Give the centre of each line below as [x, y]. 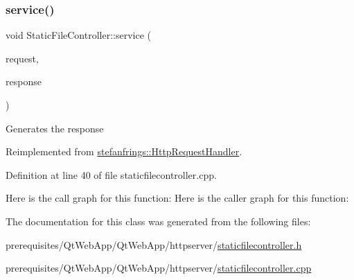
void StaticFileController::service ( [79, 35]
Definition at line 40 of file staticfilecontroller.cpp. [111, 174]
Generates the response [55, 128]
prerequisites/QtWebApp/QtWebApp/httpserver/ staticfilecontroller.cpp [159, 268]
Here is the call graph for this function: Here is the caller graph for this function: [177, 198]
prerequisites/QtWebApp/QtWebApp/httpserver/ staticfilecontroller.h [154, 244]
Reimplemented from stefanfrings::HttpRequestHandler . [124, 151]
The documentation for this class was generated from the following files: [158, 221]
